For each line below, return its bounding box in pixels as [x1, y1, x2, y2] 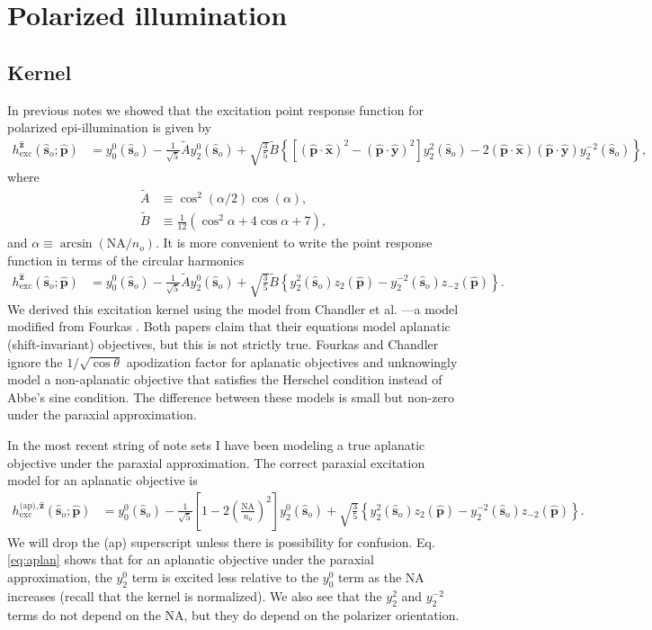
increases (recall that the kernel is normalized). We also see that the [7, 586, 382, 605]
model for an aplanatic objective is [7, 471, 198, 490]
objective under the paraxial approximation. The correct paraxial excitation [7, 453, 425, 472]
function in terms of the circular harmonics [7, 250, 245, 269]
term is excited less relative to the [131, 567, 319, 586]
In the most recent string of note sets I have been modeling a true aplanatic [7, 435, 425, 454]
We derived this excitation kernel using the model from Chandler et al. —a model [7, 299, 459, 318]
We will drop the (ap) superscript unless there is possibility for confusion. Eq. [7, 532, 435, 551]
